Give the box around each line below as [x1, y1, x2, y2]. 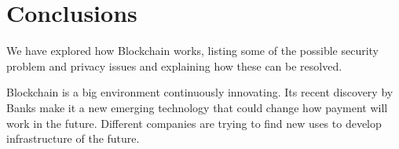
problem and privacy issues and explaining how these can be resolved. [6, 57, 342, 74]
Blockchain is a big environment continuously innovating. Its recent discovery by [6, 84, 394, 100]
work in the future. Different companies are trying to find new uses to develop [6, 114, 382, 131]
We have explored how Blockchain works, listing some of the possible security [6, 42, 379, 59]
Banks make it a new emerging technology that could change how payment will [6, 99, 388, 115]
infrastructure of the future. [6, 130, 140, 147]
